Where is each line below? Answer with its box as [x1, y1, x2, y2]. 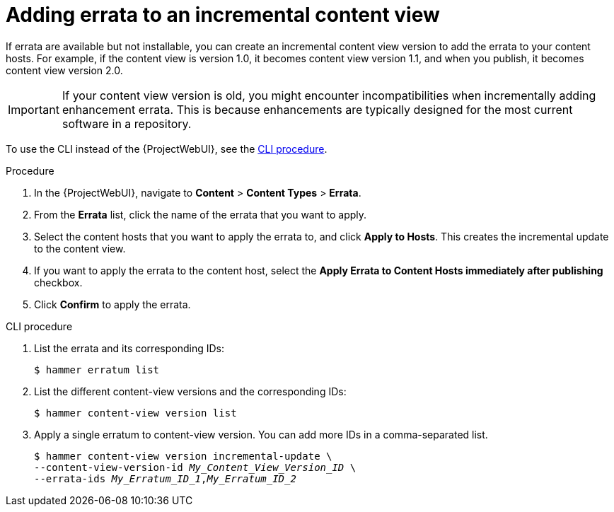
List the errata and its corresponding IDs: [34, 342, 224, 354]
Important [8, 102, 59, 117]
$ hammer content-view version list [34, 407, 237, 419]
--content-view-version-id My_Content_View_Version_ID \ [34, 461, 357, 473]
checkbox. [34, 276, 83, 289]
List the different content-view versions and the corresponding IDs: [34, 385, 347, 397]
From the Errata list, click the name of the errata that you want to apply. [34, 208, 367, 221]
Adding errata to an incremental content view [6, 3, 440, 27]
